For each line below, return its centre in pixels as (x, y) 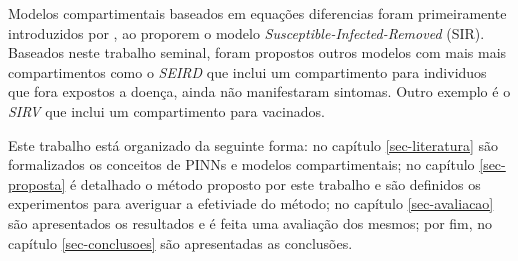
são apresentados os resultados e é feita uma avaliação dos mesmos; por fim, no (250, 222)
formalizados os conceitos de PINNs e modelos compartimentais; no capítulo (241, 164)
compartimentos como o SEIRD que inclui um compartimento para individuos (247, 71)
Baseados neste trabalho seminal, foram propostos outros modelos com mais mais (257, 52)
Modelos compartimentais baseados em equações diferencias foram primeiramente (257, 13)
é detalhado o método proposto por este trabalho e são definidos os (275, 183)
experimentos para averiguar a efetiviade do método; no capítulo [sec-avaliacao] (251, 203)
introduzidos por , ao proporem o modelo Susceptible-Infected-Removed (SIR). (246, 32)
